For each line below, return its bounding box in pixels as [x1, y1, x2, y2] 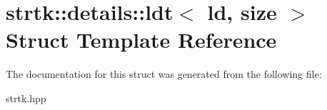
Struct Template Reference [6, 25, 277, 54]
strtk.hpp [6, 90, 46, 105]
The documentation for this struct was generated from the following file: [6, 66, 322, 81]
